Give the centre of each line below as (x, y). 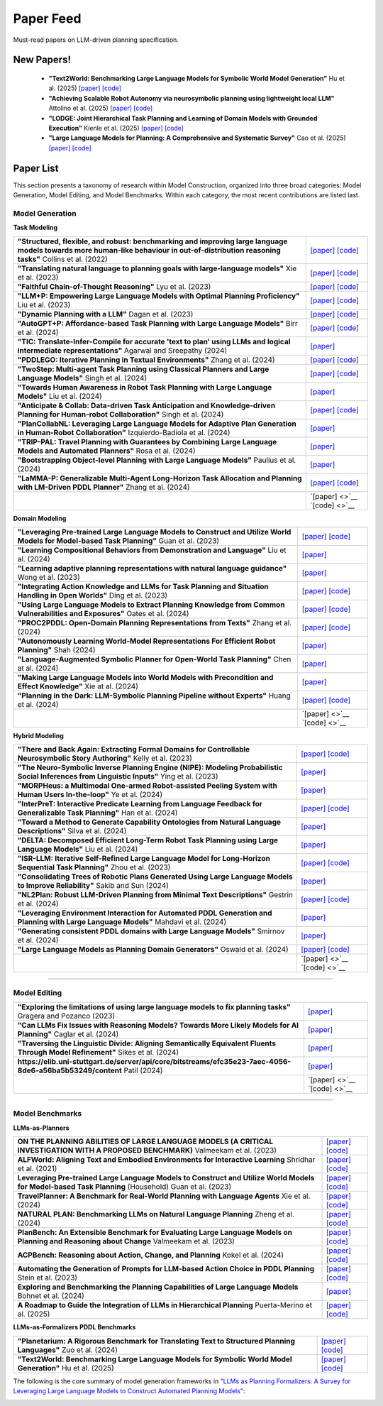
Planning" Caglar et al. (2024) (68, 1034)
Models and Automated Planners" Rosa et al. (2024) (106, 451)
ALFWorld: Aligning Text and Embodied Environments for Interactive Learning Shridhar (166, 1160)
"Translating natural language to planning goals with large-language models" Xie (157, 268)
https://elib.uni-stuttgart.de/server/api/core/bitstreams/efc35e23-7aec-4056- (154, 1062)
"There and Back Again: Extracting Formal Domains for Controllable (134, 749)
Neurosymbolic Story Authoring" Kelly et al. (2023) (105, 758)
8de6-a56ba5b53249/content (70, 1070)
